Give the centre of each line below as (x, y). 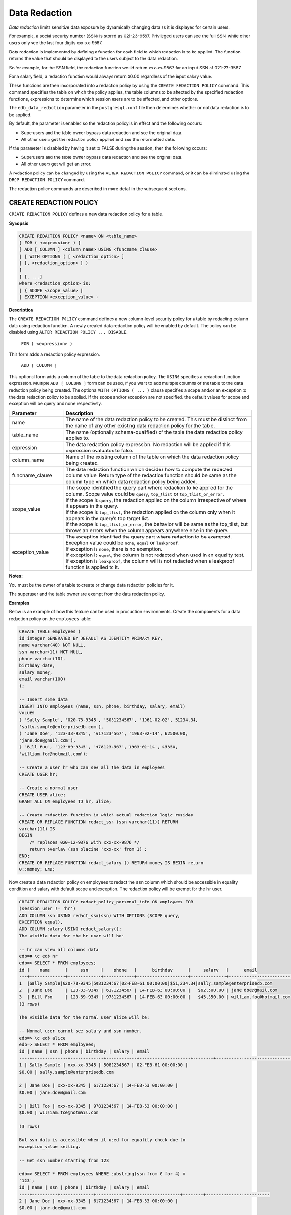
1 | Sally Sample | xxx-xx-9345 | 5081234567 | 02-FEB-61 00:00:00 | (104, 1065)
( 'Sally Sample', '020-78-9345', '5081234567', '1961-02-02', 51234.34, (109, 720)
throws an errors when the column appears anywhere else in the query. (147, 530)
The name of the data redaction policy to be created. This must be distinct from (156, 419)
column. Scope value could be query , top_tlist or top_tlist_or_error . (145, 494)
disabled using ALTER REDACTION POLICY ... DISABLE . (68, 332)
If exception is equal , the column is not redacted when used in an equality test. (155, 555)
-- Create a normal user (49, 788)
